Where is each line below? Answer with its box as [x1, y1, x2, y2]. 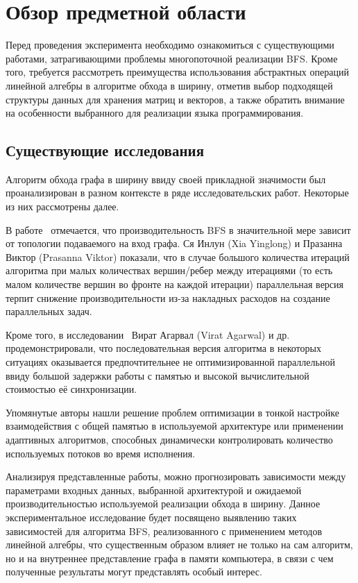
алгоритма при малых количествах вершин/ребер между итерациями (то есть [6, 263, 333, 278]
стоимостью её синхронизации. [6, 382, 137, 396]
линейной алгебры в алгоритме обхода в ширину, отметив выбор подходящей [6, 78, 333, 92]
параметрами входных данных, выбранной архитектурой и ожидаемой [6, 482, 302, 497]
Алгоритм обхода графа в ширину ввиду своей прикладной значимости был [6, 171, 326, 186]
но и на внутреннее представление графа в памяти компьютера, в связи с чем [6, 550, 334, 565]
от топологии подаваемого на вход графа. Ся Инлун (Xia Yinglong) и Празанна [6, 236, 343, 251]
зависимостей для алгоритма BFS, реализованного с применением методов [6, 523, 323, 538]
